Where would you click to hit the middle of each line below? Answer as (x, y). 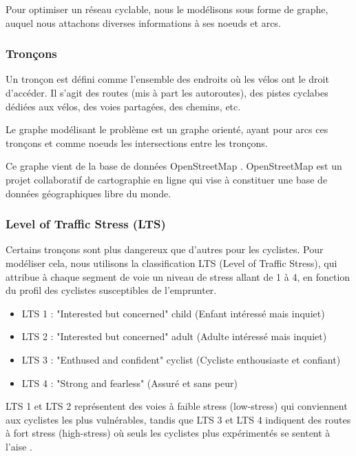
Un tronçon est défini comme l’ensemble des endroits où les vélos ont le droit (167, 79)
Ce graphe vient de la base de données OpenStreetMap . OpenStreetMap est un (174, 166)
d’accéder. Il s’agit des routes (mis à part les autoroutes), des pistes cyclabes (167, 92)
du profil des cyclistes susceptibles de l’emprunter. (111, 290)
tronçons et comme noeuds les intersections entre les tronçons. (137, 142)
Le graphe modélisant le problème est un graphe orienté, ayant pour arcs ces (167, 129)
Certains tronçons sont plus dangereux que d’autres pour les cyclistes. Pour (165, 249)
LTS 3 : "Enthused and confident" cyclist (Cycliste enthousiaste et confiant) (181, 359)
